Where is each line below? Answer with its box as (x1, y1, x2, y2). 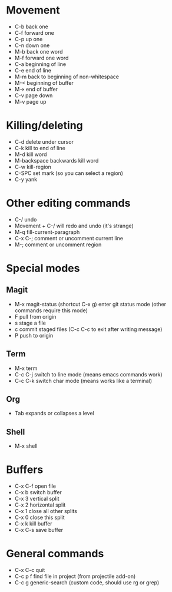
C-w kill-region (14, 163, 51, 170)
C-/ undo (14, 216, 37, 223)
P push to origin (14, 332, 54, 339)
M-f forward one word (14, 54, 69, 61)
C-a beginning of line (14, 60, 67, 68)
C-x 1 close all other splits (14, 508, 78, 515)
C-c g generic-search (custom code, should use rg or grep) (14, 579, 160, 586)
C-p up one (14, 35, 43, 42)
